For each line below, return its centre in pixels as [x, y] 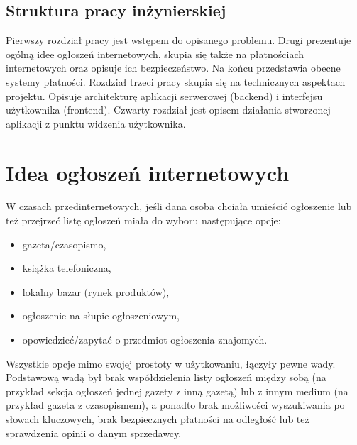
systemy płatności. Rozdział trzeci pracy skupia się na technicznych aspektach [176, 81]
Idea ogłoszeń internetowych [148, 172]
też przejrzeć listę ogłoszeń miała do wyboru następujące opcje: [143, 220]
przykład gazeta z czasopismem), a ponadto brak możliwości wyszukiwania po [175, 405]
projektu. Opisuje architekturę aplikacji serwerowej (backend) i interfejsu [164, 95]
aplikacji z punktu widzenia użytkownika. [96, 123]
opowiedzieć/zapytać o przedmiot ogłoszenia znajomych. [145, 340]
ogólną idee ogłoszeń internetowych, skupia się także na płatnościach [155, 54]
